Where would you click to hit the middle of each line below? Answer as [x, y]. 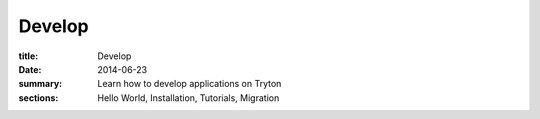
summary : [40, 84]
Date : [30, 69]
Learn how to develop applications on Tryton [189, 84]
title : [28, 56]
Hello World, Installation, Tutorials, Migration [188, 97]
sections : [38, 97]
